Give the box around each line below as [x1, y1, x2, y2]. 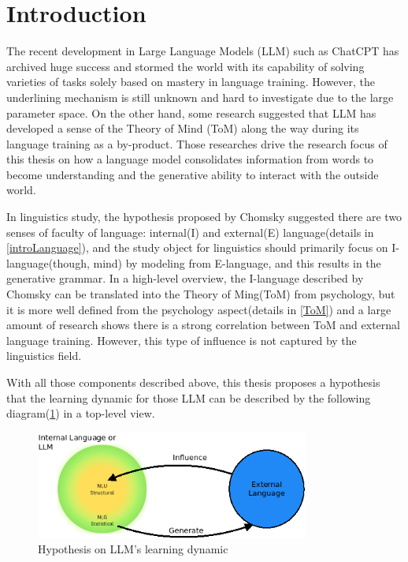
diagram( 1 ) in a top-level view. [6, 405, 155, 421]
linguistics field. [6, 347, 82, 364]
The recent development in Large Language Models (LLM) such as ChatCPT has [6, 43, 399, 59]
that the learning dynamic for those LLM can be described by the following [6, 389, 371, 406]
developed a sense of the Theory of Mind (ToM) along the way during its [6, 120, 359, 137]
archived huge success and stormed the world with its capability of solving [6, 58, 365, 74]
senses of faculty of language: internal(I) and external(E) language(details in [6, 223, 374, 240]
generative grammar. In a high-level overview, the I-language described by [6, 270, 364, 287]
